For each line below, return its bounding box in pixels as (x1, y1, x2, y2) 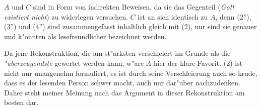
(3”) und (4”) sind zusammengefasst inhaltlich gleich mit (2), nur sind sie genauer (4, 21, 257, 32)
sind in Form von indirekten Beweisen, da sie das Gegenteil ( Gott (33, 2, 235, 12)
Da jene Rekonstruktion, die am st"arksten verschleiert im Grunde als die (4, 48, 231, 58)
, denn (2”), (215, 11, 251, 22)
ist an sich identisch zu (138, 11, 208, 22)
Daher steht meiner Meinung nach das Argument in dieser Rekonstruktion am (4, 87, 245, 97)
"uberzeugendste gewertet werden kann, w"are (4, 57, 144, 68)
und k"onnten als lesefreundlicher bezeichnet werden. (4, 31, 167, 41)
